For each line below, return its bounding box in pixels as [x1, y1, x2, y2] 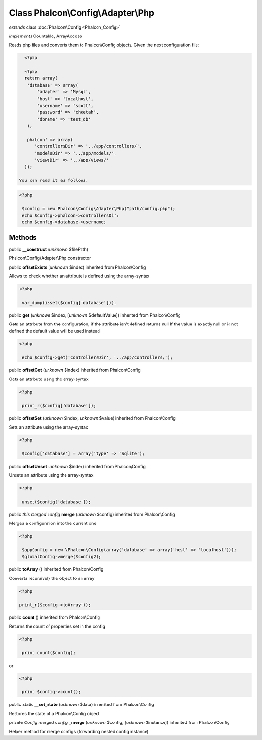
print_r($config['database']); [22, 403, 97, 408]
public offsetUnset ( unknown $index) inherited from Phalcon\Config [9, 463, 146, 469]
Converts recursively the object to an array [9, 575, 95, 581]
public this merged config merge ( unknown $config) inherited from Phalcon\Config [9, 511, 175, 517]
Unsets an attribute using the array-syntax [9, 472, 94, 478]
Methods [9, 234, 37, 242]
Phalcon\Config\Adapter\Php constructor [9, 255, 91, 261]
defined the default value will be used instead [9, 328, 100, 334]
